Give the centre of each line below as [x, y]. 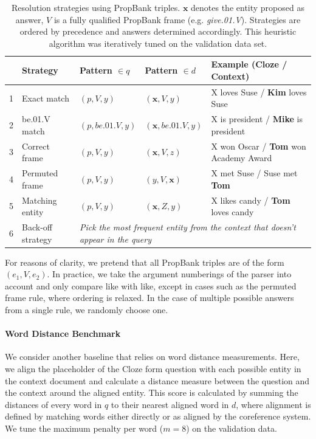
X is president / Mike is [257, 119]
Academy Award [242, 158]
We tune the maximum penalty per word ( [84, 428]
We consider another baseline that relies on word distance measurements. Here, [152, 357]
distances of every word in [53, 404]
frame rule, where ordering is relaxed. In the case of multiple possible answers [149, 298]
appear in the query [115, 239]
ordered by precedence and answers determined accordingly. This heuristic [158, 31]
